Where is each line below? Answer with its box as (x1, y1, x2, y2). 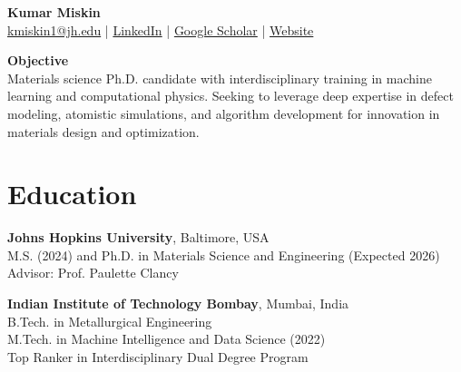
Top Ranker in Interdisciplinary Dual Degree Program (7, 347, 309, 366)
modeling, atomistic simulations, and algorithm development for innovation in (7, 103, 440, 122)
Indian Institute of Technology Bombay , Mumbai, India (7, 294, 349, 313)
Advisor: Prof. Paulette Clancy (7, 263, 179, 282)
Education (7, 175, 137, 212)
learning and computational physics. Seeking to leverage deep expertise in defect (7, 86, 454, 105)
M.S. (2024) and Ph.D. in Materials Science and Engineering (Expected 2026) (7, 245, 440, 264)
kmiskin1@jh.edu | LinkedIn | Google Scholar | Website (7, 20, 314, 39)
